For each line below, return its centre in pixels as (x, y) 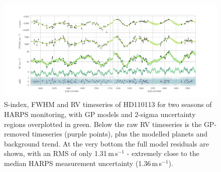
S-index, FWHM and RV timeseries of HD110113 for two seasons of (108, 104)
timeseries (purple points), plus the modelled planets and (120, 134)
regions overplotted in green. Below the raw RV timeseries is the (103, 124)
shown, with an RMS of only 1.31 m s (61, 153)
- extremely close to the (163, 153)
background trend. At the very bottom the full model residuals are (106, 143)
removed (17, 134)
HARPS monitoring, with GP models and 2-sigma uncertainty (100, 114)
